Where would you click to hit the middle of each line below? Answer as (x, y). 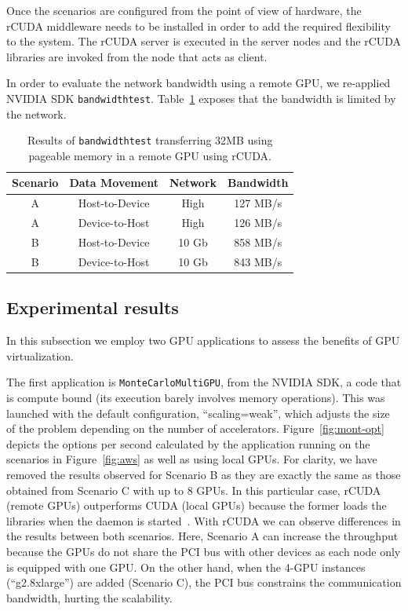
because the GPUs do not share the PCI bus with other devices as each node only (204, 551)
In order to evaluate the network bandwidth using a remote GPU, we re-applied (199, 83)
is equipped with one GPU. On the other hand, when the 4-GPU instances (186, 567)
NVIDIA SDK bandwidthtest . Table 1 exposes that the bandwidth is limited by (201, 98)
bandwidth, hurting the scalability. (89, 597)
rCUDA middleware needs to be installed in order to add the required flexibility (199, 26)
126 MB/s (258, 223)
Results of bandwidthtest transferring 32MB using (150, 140)
